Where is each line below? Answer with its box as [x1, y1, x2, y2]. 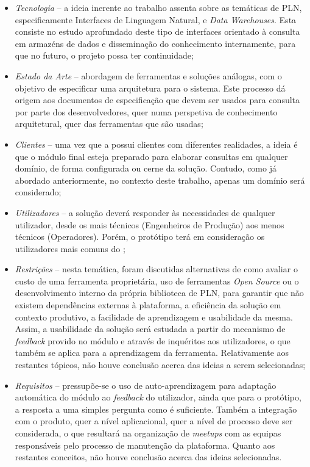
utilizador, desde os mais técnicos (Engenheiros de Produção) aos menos [15, 218, 284, 231]
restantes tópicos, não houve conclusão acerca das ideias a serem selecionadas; [15, 358, 306, 371]
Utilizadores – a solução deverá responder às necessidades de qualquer [15, 206, 275, 219]
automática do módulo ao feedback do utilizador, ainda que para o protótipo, [15, 391, 301, 404]
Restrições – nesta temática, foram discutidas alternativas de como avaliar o [15, 262, 298, 275]
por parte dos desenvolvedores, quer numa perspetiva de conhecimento [15, 105, 278, 118]
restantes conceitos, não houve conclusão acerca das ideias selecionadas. [15, 451, 282, 463]
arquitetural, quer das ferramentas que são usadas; [15, 117, 203, 130]
